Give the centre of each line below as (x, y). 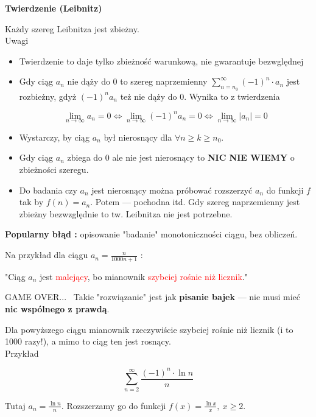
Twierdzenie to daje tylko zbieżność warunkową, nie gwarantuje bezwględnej (161, 61)
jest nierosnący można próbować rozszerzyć (172, 190)
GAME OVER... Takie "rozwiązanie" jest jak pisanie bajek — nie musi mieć (153, 297)
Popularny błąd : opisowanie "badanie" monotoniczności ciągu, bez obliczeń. (151, 234)
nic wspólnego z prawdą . (57, 309)
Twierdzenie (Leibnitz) (54, 8)
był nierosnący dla (138, 137)
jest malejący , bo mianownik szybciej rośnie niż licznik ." (144, 276)
